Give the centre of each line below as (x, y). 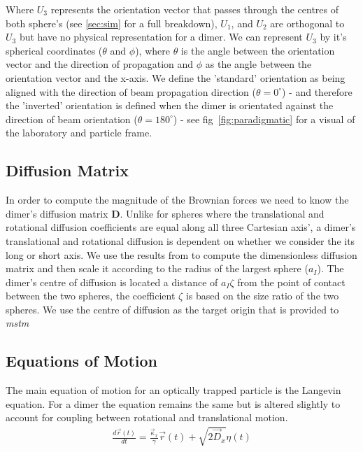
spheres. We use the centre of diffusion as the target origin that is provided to (172, 309)
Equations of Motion (82, 361)
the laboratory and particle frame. (79, 133)
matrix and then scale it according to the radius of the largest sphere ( (157, 268)
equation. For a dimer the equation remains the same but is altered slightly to (173, 403)
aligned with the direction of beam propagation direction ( (131, 91)
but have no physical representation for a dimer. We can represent (161, 37)
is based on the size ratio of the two (262, 296)
